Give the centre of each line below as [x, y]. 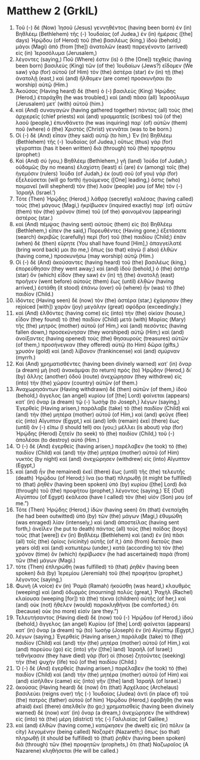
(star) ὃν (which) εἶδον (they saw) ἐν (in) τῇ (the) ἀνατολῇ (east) [95, 275]
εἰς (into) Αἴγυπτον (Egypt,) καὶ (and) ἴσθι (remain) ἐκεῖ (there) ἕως [97, 421]
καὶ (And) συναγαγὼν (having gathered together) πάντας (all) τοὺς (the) [104, 110]
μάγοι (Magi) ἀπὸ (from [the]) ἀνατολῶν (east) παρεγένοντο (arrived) [101, 47]
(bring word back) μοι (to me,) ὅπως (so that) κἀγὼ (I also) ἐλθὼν [96, 250]
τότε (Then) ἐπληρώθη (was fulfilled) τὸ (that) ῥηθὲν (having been [97, 567]
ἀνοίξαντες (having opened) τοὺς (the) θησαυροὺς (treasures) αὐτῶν [101, 338]
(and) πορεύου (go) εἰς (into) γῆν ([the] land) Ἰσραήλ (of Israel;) [94, 649]
